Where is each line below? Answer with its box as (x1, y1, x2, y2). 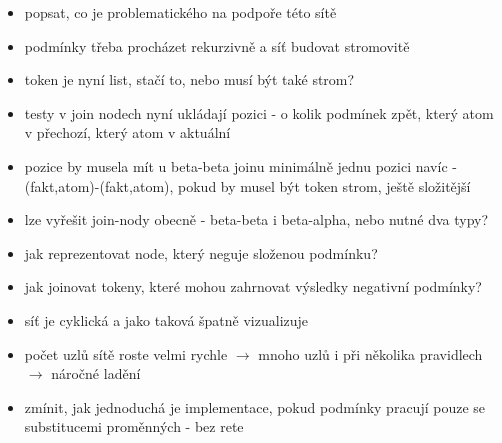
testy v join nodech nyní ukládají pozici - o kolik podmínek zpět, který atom (24, 102, 494, 123)
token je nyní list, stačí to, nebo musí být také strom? (24, 69, 355, 90)
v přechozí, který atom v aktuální (24, 122, 231, 143)
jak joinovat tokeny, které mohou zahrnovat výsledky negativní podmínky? (24, 276, 482, 297)
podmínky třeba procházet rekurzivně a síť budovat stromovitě (24, 35, 410, 56)
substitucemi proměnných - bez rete (24, 416, 244, 437)
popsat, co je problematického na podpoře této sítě (24, 2, 337, 22)
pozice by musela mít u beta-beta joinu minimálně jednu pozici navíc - (24, 155, 457, 176)
